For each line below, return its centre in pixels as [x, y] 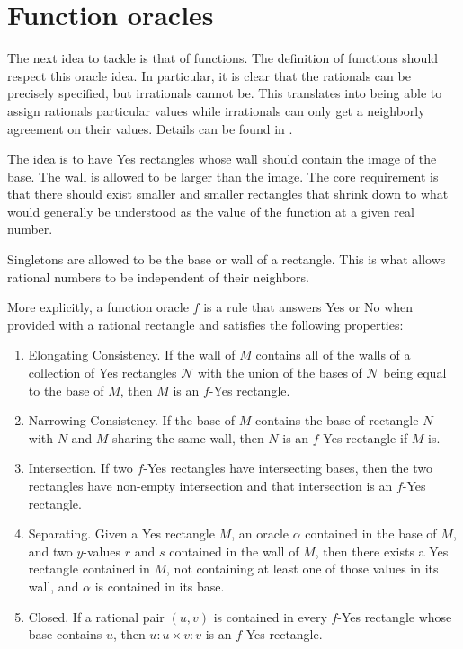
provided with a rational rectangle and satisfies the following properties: [205, 324]
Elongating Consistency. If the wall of [132, 355]
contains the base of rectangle [337, 420]
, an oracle [260, 533]
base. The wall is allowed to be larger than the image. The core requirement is [223, 176]
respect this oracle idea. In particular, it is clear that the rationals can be [209, 75]
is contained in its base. [160, 586]
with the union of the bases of [280, 373]
